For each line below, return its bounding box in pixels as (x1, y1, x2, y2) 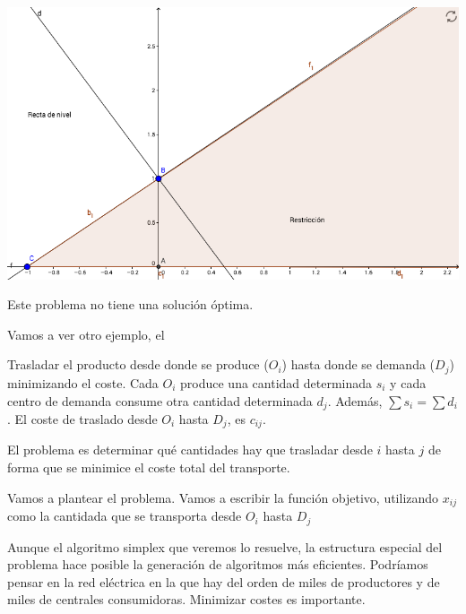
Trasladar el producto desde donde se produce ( (7, 355, 269, 374)
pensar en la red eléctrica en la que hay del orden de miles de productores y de (7, 572, 440, 591)
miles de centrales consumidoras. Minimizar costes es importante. (7, 590, 366, 609)
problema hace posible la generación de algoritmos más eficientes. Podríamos (7, 555, 428, 574)
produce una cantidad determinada (180, 373, 373, 392)
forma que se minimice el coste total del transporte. (7, 458, 290, 476)
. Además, (327, 391, 383, 410)
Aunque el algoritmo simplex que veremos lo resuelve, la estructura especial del (7, 537, 443, 556)
